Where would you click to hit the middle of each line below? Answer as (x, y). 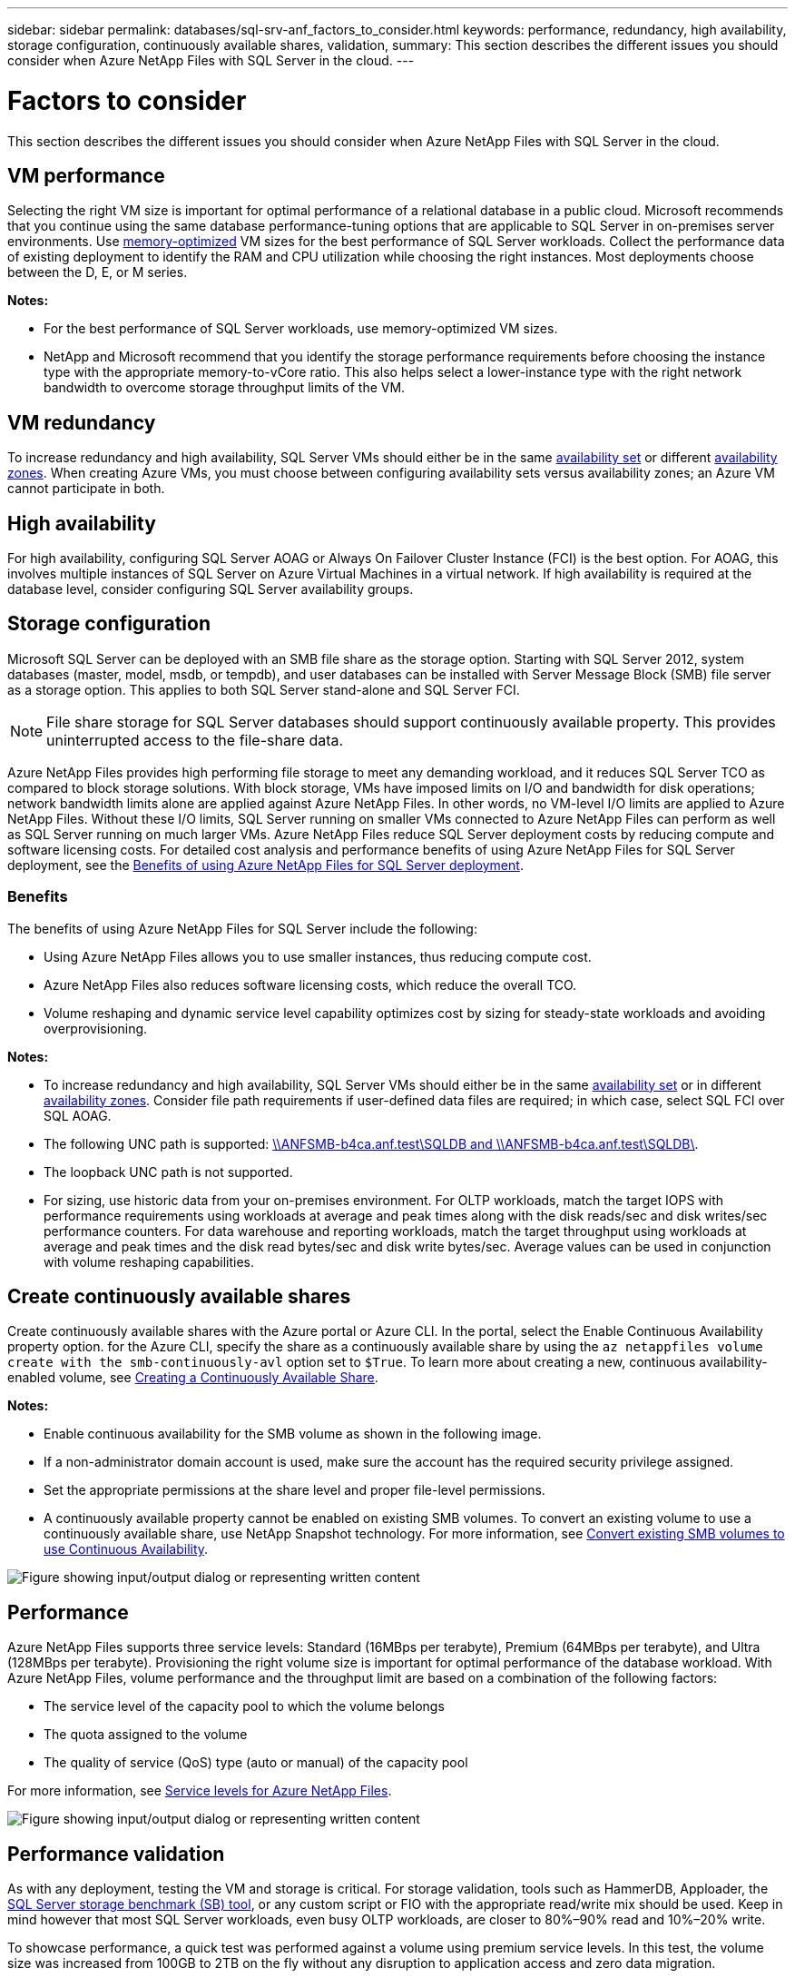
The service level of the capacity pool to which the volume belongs (244, 1706)
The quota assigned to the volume (146, 1735)
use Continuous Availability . (126, 1549)
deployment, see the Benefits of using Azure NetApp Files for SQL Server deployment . (265, 865)
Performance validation (116, 1854)
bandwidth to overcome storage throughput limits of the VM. (225, 388)
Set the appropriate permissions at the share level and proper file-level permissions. (294, 1490)
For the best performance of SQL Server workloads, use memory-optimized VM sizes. (301, 329)
